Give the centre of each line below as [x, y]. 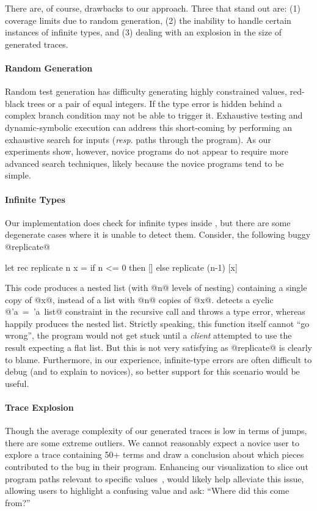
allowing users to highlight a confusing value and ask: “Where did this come [147, 491]
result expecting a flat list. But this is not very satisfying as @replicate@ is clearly [159, 347]
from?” [18, 502]
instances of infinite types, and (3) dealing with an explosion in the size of [144, 32]
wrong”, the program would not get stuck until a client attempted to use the [148, 335]
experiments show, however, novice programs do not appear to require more [147, 151]
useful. [17, 383]
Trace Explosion [39, 407]
